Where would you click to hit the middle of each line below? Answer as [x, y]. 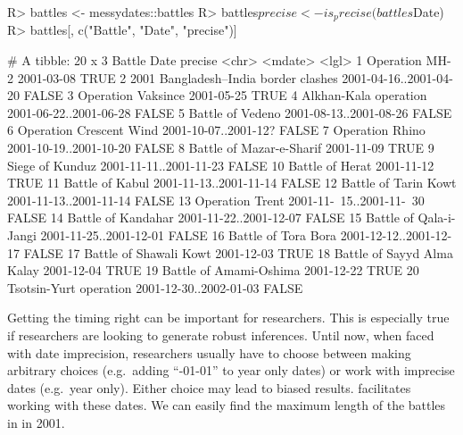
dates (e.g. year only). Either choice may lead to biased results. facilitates [209, 387]
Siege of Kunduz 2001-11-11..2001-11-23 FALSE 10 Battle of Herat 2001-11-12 [221, 165]
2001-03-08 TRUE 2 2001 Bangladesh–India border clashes [178, 77]
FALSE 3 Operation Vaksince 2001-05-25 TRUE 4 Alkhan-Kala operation [225, 95]
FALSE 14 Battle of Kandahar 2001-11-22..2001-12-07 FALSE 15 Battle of [211, 217]
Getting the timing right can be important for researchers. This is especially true [228, 318]
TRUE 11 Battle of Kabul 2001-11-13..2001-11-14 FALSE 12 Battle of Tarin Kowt [232, 183]
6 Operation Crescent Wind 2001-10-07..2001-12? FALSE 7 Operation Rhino [216, 130]
